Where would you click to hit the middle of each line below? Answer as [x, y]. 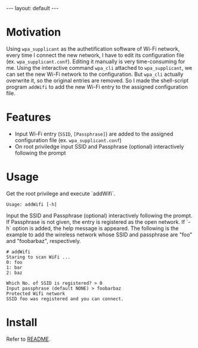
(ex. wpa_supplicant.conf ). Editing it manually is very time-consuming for [96, 61]
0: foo [14, 262]
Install [22, 322]
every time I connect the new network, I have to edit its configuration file [95, 55]
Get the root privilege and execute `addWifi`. [61, 193]
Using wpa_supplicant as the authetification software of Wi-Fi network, [93, 48]
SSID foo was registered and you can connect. [65, 299]
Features [29, 117]
